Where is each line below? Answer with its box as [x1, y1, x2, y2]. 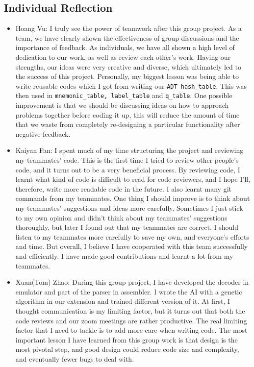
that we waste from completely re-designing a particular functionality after [15, 119, 240, 129]
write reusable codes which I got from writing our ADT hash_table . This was [15, 80, 247, 91]
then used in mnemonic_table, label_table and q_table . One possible [15, 90, 232, 100]
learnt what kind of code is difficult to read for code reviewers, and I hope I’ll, [15, 174, 251, 184]
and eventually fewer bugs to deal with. [15, 353, 134, 364]
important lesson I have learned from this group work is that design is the [15, 334, 238, 344]
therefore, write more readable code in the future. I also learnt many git [15, 183, 231, 194]
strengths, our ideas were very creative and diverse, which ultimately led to [15, 61, 241, 72]
